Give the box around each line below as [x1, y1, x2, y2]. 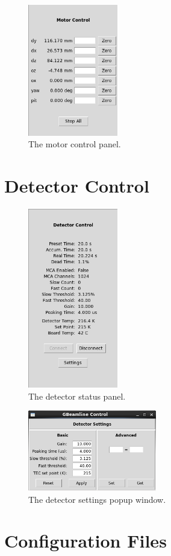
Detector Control [4, 173, 149, 198]
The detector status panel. [28, 389, 126, 402]
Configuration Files [4, 528, 167, 553]
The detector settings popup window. [28, 493, 166, 505]
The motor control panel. [28, 138, 121, 150]
